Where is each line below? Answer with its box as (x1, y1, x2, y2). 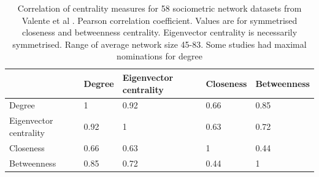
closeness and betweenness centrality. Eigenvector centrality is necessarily (21, 26, 298, 39)
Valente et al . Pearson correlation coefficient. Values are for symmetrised (21, 13, 298, 26)
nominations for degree (117, 50, 202, 62)
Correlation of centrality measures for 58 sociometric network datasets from (17, 2, 302, 14)
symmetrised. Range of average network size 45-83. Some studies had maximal (12, 37, 307, 50)
